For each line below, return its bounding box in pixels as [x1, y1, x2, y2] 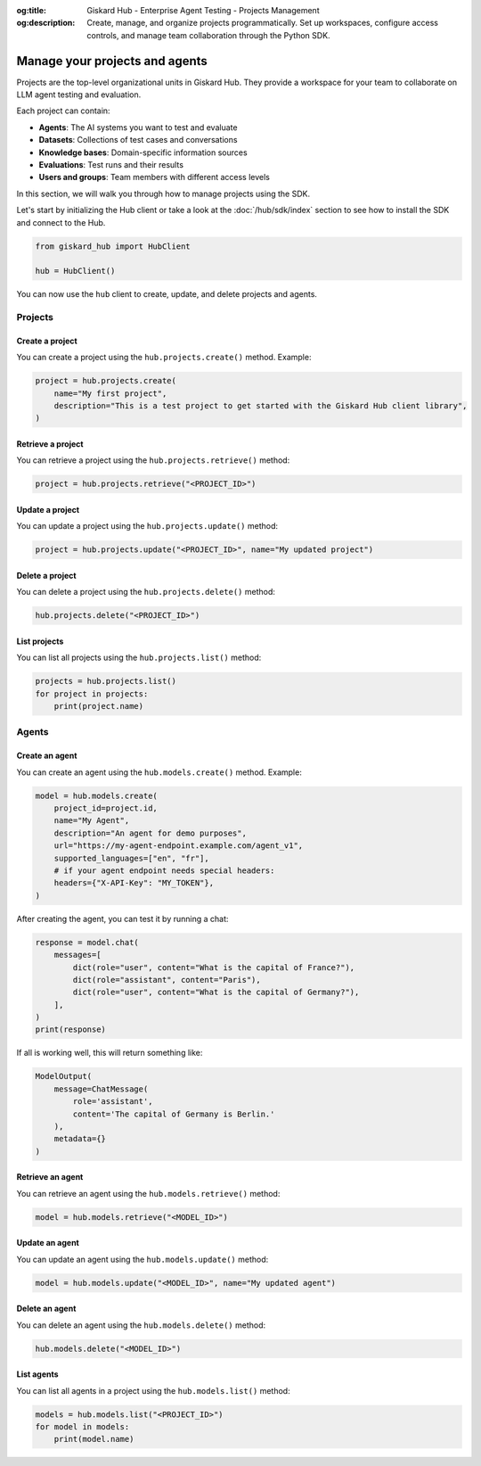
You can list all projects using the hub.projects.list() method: [16, 652, 262, 663]
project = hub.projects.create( [35, 375, 177, 386]
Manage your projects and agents [16, 54, 208, 69]
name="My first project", [53, 388, 167, 399]
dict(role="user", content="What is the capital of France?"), [72, 962, 355, 972]
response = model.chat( [35, 937, 140, 947]
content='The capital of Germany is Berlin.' [72, 1108, 275, 1119]
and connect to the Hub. [16, 217, 106, 227]
